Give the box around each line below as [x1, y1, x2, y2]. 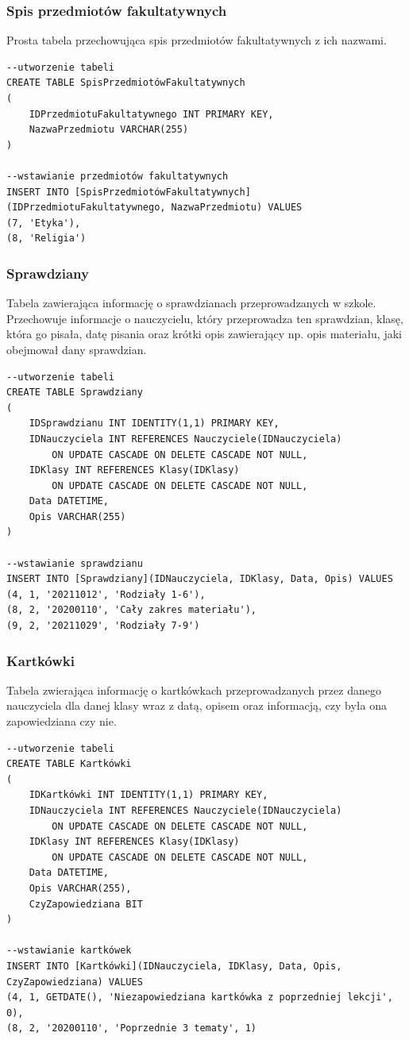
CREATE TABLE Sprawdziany [6, 387, 143, 399]
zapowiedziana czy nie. [6, 713, 117, 730]
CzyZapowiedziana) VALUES [6, 976, 143, 988]
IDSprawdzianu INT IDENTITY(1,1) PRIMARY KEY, [29, 418, 280, 429]
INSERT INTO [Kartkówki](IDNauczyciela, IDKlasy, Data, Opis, [6, 960, 342, 972]
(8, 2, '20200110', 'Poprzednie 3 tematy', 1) [6, 1023, 257, 1034]
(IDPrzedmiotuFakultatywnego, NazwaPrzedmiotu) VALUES [6, 202, 303, 214]
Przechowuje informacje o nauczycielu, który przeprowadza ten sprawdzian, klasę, [6, 310, 403, 326]
